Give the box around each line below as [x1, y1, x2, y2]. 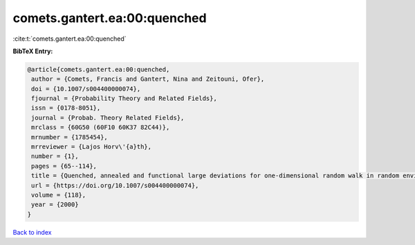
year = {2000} [31, 201, 79, 208]
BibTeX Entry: [12, 47, 53, 55]
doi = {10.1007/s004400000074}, [31, 85, 141, 92]
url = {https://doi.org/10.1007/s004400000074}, [31, 182, 199, 189]
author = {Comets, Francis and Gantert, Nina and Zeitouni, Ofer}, [31, 75, 265, 83]
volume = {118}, [31, 191, 86, 199]
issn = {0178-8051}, [31, 104, 101, 112]
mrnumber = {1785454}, [31, 133, 109, 141]
